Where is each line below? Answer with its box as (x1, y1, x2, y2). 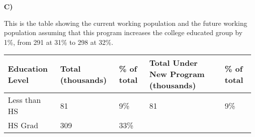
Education (8, 62, 48, 74)
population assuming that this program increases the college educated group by (4, 27, 243, 38)
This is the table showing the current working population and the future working (4, 18, 247, 28)
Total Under (149, 57, 198, 69)
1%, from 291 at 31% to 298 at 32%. (4, 37, 113, 47)
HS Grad (8, 119, 38, 131)
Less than (8, 94, 41, 106)
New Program (149, 68, 205, 80)
